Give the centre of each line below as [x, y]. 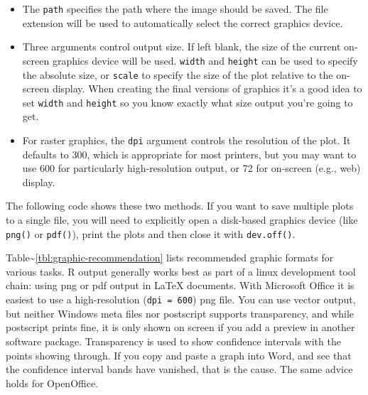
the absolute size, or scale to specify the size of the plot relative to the [178, 74]
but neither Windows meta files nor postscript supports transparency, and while [180, 313]
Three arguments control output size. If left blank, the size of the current [182, 47]
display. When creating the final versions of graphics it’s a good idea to [207, 88]
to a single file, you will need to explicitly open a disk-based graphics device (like [182, 220]
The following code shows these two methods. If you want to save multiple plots [180, 206]
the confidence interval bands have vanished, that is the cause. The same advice [179, 369]
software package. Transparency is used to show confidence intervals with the [173, 341]
